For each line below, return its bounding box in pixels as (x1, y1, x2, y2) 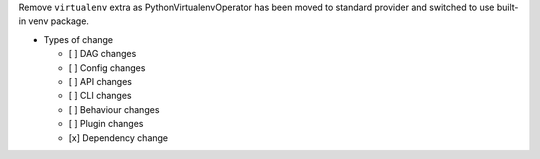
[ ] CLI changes (68, 90, 132, 102)
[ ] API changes (68, 75, 132, 87)
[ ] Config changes (68, 61, 146, 74)
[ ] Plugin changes (68, 118, 144, 130)
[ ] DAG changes (68, 48, 137, 60)
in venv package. (18, 15, 90, 27)
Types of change (43, 33, 114, 45)
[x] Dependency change (68, 131, 169, 144)
